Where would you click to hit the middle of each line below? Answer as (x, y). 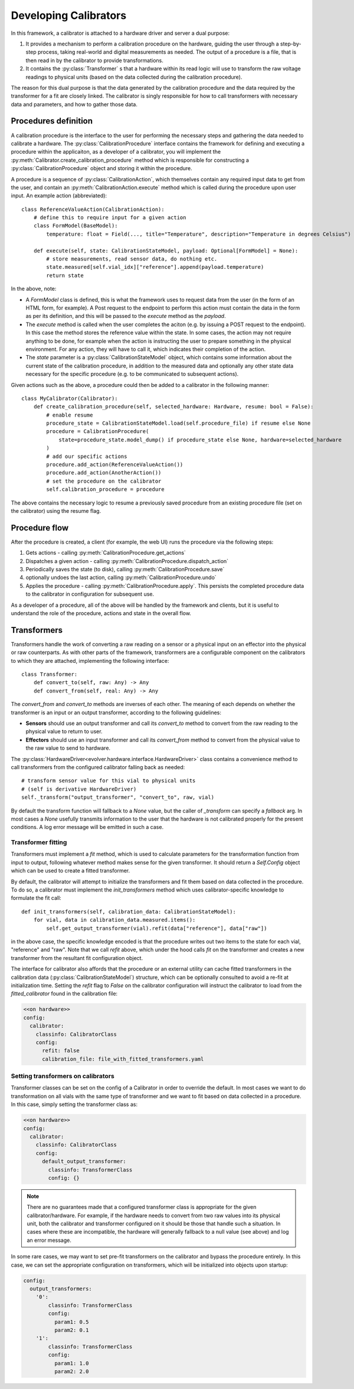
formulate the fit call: (36, 898)
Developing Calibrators (69, 15)
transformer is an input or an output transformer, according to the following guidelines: (116, 713)
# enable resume (70, 415)
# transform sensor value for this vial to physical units (109, 781)
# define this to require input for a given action (110, 218)
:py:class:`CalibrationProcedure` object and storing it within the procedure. (101, 168)
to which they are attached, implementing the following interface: (90, 661)
